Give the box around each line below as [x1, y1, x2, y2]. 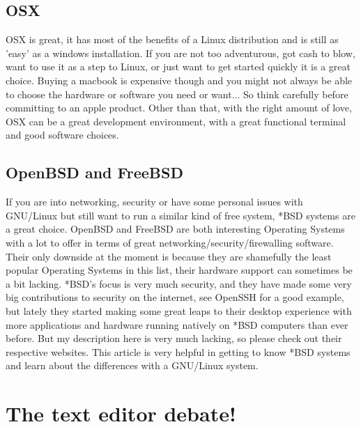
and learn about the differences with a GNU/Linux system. [6, 358, 259, 373]
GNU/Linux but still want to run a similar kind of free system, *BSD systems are [6, 208, 355, 222]
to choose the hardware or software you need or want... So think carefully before [6, 86, 348, 101]
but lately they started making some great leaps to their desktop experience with [6, 303, 352, 318]
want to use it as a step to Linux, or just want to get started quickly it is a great [6, 59, 351, 74]
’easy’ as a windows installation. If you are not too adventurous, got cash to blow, [6, 45, 355, 60]
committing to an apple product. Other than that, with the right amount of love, [6, 100, 352, 115]
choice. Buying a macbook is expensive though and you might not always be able [6, 72, 353, 87]
